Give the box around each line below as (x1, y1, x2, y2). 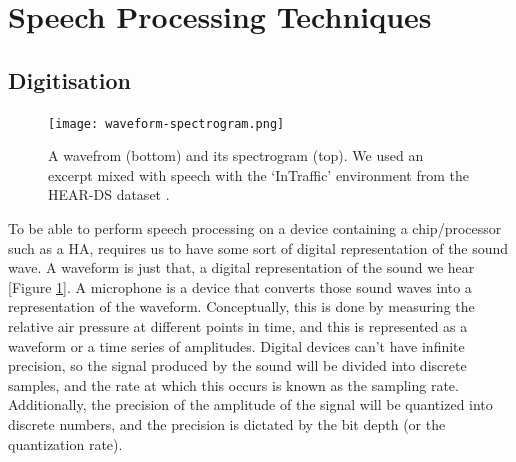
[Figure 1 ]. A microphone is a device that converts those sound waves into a (8, 276, 472, 297)
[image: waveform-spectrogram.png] (48, 116, 285, 131)
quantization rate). (8, 433, 123, 454)
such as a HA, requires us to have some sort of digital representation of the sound (8, 237, 509, 258)
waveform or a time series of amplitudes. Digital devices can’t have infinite (8, 335, 465, 356)
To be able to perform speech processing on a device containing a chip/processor (8, 218, 502, 239)
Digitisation (8, 64, 131, 95)
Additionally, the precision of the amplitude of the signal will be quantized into (8, 394, 493, 415)
